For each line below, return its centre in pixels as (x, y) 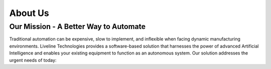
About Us (29, 13)
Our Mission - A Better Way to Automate (77, 26)
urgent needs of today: (33, 60)
